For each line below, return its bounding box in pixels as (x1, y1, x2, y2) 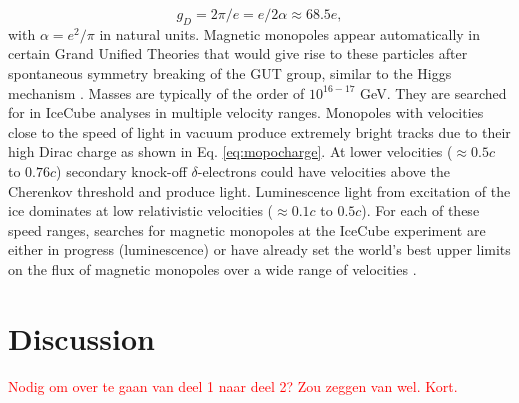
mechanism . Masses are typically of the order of (8, 82, 305, 103)
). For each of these (361, 200, 480, 221)
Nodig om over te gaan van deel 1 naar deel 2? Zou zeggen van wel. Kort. (8, 375, 458, 396)
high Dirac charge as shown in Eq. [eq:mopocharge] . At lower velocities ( (8, 141, 453, 162)
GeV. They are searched (360, 82, 507, 103)
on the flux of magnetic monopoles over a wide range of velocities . (8, 258, 417, 279)
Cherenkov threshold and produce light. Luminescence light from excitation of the (8, 180, 511, 201)
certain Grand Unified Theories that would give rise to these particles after (8, 43, 468, 64)
